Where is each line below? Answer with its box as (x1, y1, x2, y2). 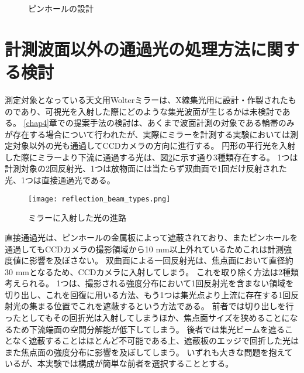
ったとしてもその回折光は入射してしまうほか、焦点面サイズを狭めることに (5, 312, 290, 324)
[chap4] (23, 117, 49, 129)
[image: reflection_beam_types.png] (28, 194, 171, 203)
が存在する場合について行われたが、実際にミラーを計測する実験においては (5, 128, 290, 140)
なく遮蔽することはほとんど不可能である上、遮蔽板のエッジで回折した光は (12, 334, 299, 347)
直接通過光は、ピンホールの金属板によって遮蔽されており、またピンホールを (5, 231, 298, 243)
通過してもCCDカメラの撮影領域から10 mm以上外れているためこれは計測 (5, 242, 284, 255)
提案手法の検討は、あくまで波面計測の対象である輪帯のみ (73, 117, 295, 129)
